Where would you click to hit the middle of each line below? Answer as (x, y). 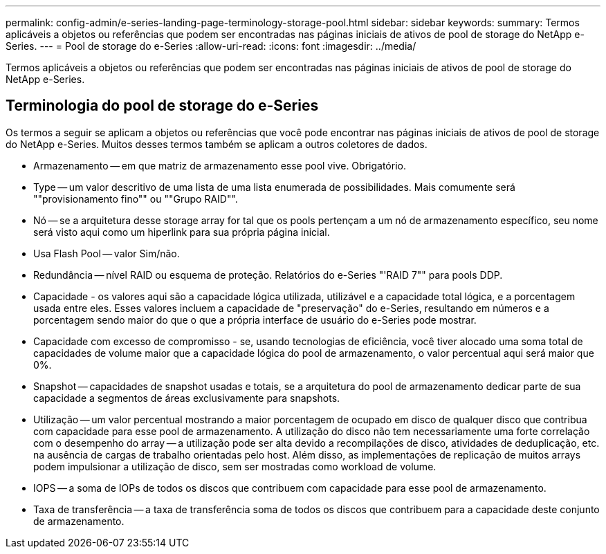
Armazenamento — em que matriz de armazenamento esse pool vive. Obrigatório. (220, 165)
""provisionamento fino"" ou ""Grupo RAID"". (136, 198)
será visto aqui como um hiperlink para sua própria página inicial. (182, 232)
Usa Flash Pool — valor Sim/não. (107, 253)
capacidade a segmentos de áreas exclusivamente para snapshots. (187, 398)
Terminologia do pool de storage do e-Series (162, 106)
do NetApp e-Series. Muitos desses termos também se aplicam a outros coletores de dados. (217, 144)
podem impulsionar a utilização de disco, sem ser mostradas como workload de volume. (235, 466)
